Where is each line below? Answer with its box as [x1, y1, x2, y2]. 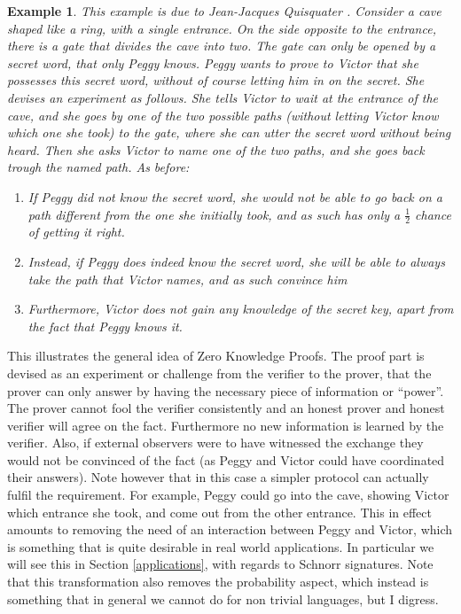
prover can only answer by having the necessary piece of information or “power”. [7, 381, 444, 400]
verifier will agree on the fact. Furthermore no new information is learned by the [7, 416, 444, 434]
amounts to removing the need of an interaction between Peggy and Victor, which [7, 520, 453, 539]
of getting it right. [27, 222, 125, 241]
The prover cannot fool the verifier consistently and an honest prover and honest [7, 399, 445, 417]
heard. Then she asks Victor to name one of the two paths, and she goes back [7, 140, 425, 159]
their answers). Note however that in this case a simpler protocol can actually [7, 468, 429, 486]
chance [415, 205, 451, 223]
